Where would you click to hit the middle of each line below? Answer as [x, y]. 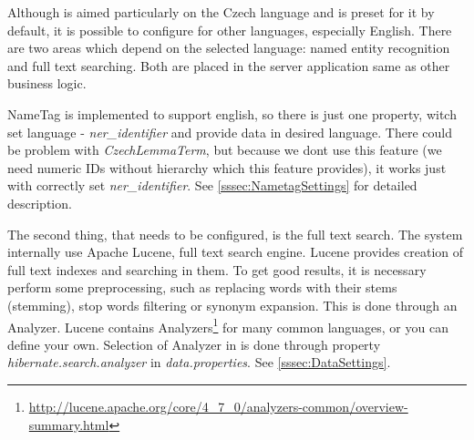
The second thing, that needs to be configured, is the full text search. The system [235, 234]
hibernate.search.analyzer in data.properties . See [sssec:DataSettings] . [199, 362]
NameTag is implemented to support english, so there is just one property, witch [232, 113]
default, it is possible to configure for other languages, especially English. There [230, 30]
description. [40, 203]
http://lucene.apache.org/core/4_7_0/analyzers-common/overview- [218, 406]
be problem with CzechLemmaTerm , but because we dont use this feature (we [225, 150]
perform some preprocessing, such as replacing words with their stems [202, 287]
